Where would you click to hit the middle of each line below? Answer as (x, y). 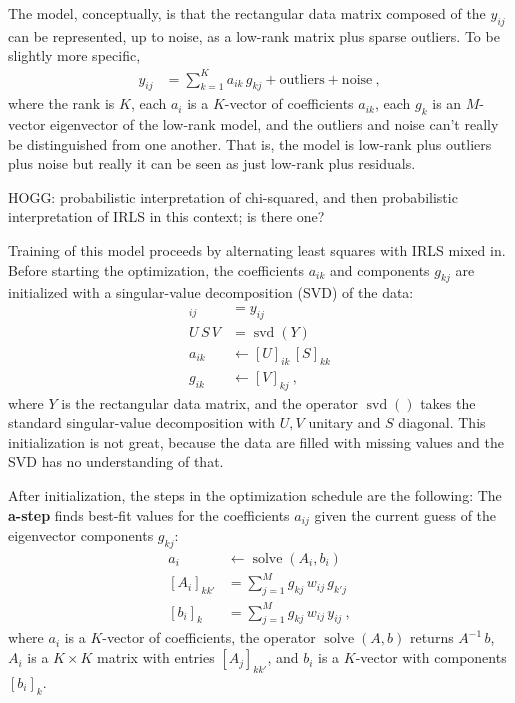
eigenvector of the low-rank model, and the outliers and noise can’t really (274, 124)
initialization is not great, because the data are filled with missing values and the (256, 441)
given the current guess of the (405, 514)
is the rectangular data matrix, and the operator (209, 402)
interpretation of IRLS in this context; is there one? (166, 216)
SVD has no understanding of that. (116, 461)
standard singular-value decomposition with (142, 422)
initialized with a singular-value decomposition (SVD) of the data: (211, 292)
